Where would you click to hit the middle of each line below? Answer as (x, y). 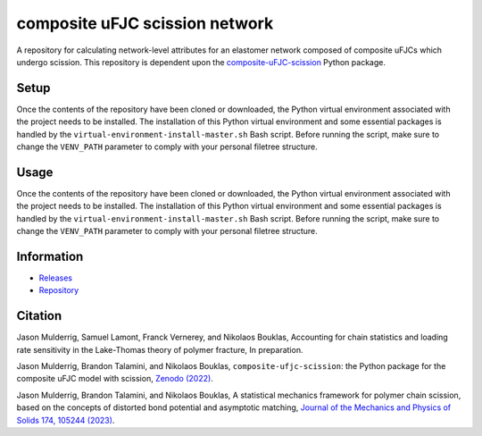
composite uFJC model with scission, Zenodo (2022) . (115, 379)
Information (50, 256)
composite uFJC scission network (145, 23)
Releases (56, 278)
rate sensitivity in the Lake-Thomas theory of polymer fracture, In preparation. (160, 349)
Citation (39, 316)
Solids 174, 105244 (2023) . (66, 420)
